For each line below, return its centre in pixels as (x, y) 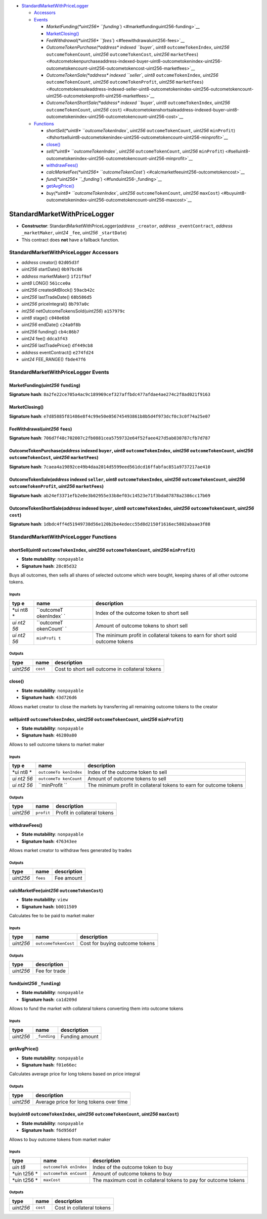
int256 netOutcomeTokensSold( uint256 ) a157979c (73, 311)
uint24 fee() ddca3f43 (44, 339)
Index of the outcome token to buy (133, 1167)
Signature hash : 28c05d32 (49, 566)
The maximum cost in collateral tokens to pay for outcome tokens (168, 1180)
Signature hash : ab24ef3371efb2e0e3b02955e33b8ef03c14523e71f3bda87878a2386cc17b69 (110, 495)
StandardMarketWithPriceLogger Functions (63, 537)
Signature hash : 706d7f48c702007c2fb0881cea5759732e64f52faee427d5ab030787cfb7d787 (110, 438)
